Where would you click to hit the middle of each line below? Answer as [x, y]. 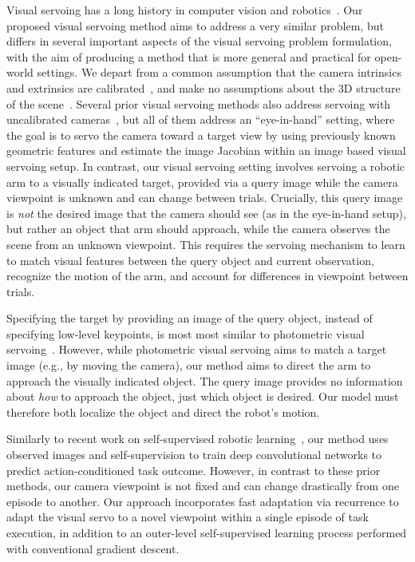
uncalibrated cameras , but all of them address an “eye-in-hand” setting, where [201, 119]
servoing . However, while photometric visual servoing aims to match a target [197, 349]
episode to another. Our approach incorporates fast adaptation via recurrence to [203, 501]
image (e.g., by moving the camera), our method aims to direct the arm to [189, 365]
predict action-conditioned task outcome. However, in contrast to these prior [194, 470]
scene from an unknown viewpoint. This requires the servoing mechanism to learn [206, 244]
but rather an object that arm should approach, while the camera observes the [198, 229]
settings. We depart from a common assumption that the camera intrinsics [219, 72]
